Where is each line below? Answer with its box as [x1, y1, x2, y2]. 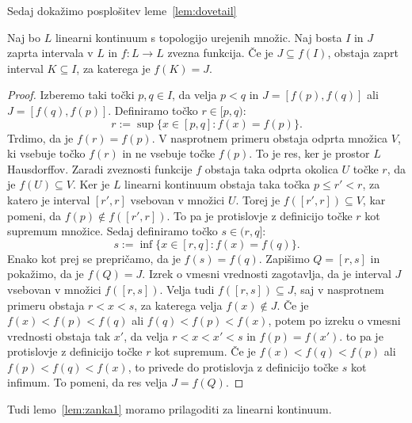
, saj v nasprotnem [293, 280, 384, 297]
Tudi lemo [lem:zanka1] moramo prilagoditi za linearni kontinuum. [7, 401, 332, 417]
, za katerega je [76, 59, 151, 76]
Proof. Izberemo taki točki [7, 86, 135, 103]
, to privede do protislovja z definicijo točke [128, 358, 339, 375]
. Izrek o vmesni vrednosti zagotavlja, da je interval [142, 265, 391, 282]
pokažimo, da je [7, 265, 84, 282]
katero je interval [7, 191, 90, 208]
